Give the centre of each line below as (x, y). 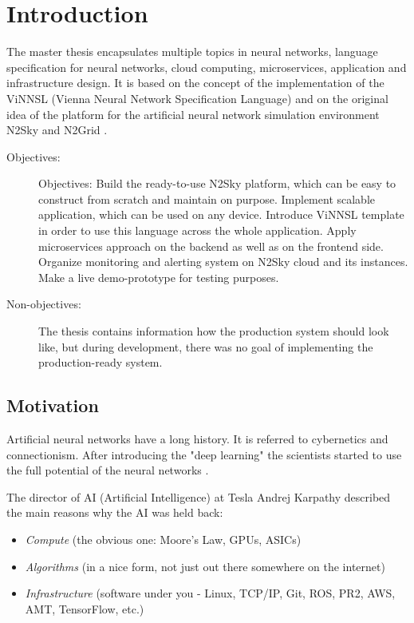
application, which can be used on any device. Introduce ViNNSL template (221, 214)
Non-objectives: (44, 304)
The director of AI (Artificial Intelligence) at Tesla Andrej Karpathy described (199, 496)
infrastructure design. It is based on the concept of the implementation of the (195, 83)
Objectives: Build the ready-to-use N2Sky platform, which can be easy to (217, 183)
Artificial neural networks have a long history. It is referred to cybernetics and (197, 439)
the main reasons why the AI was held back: (115, 512)
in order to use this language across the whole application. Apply (197, 230)
